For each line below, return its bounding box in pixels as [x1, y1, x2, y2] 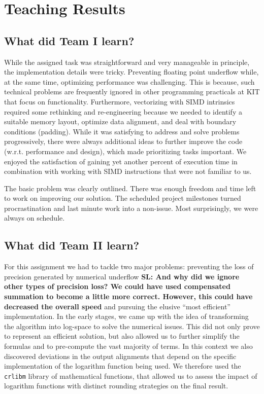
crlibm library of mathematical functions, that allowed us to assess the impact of [4, 370, 257, 381]
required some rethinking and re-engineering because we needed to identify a [4, 106, 242, 117]
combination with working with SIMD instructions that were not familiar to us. [4, 166, 252, 176]
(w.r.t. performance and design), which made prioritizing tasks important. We [4, 146, 247, 156]
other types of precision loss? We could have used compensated [4, 281, 230, 292]
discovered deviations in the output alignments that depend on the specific [4, 350, 237, 361]
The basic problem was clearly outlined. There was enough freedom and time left [4, 183, 256, 193]
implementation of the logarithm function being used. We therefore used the [4, 361, 241, 371]
